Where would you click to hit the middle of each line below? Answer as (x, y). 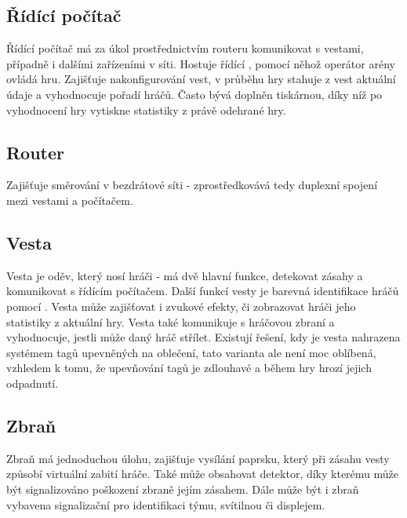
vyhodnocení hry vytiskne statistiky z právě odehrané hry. (146, 109)
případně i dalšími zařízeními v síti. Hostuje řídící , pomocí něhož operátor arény (201, 63)
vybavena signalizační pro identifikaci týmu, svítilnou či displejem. (166, 504)
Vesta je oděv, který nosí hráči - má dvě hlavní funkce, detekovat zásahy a (185, 275)
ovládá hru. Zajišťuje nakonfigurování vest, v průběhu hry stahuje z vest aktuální (201, 79)
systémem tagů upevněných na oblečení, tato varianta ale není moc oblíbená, (191, 352)
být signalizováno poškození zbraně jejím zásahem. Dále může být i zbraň (183, 489)
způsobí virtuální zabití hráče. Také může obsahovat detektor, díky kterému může (203, 474)
